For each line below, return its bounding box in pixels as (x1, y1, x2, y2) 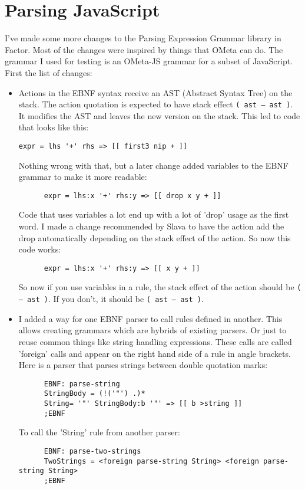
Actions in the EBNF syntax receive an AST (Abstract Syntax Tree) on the (18, 86, 293, 99)
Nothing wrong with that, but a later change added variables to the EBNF (18, 159, 289, 171)
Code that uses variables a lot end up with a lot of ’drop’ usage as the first (18, 208, 289, 221)
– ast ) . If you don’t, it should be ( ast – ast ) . (18, 293, 204, 305)
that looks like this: (18, 121, 89, 133)
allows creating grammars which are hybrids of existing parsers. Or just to (18, 324, 287, 336)
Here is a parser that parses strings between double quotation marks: (18, 359, 268, 371)
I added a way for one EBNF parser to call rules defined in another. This (18, 312, 283, 324)
